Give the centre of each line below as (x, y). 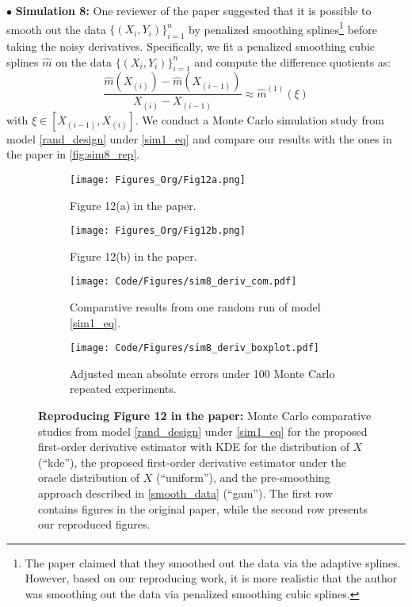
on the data (84, 61)
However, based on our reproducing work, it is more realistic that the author (211, 578)
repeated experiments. (123, 389)
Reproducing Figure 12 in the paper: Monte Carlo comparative (205, 416)
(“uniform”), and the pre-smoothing (243, 477)
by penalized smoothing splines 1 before (283, 28)
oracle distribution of (89, 477)
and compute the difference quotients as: (293, 61)
